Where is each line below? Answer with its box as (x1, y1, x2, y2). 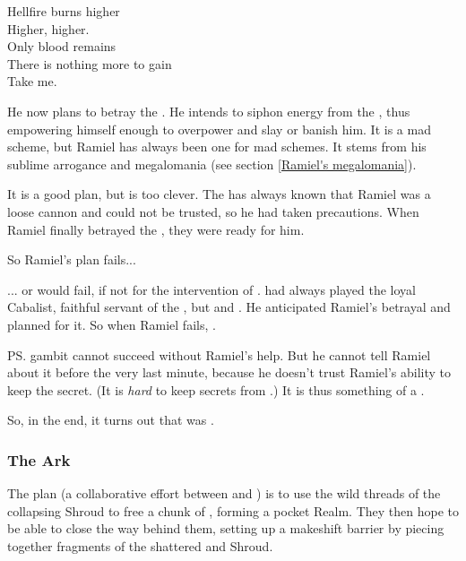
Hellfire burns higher (7, 2, 120, 20)
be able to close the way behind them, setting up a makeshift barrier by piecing (7, 519, 444, 538)
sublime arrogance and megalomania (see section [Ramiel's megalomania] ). (7, 154, 417, 173)
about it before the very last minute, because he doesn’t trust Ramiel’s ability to (7, 363, 451, 382)
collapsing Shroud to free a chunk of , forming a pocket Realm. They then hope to (7, 501, 460, 520)
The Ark (7, 448, 71, 470)
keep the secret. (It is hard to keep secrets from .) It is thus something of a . (7, 380, 425, 399)
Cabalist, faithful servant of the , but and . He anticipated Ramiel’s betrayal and (7, 298, 451, 316)
